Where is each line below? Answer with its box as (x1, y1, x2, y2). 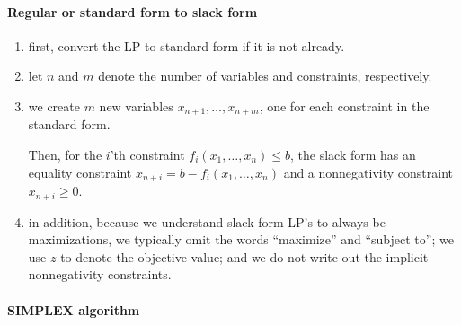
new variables (99, 96, 173, 115)
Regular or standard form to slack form (7, 2, 258, 21)
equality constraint (28, 162, 132, 181)
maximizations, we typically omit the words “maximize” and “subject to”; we (28, 230, 454, 249)
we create (28, 96, 80, 115)
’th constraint (110, 145, 185, 164)
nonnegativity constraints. (28, 265, 172, 284)
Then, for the (28, 145, 102, 164)
